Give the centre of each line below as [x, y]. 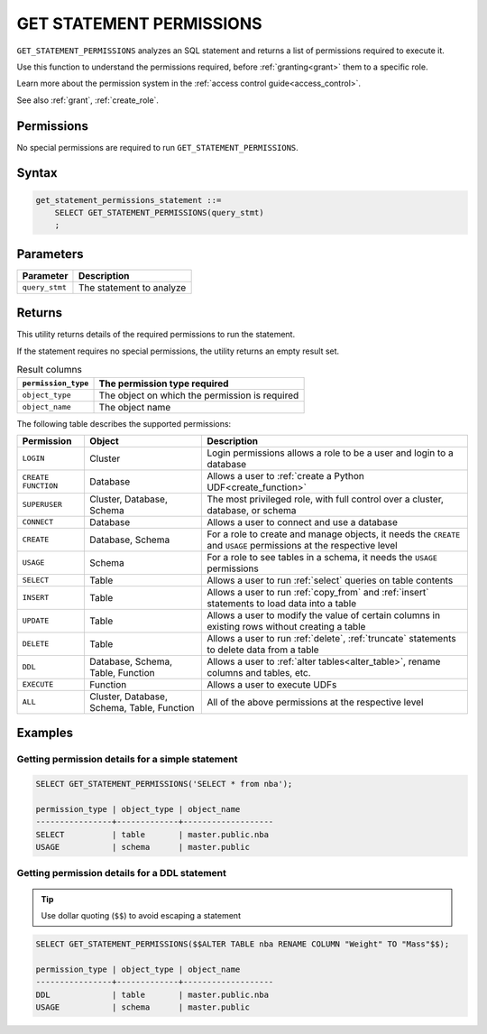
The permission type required [164, 383]
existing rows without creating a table [286, 626]
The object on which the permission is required [199, 395]
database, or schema [252, 510]
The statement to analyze [132, 287]
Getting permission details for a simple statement [127, 760]
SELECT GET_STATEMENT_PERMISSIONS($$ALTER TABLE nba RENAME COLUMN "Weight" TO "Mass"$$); [243, 944]
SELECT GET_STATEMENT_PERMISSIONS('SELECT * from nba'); [164, 784]
